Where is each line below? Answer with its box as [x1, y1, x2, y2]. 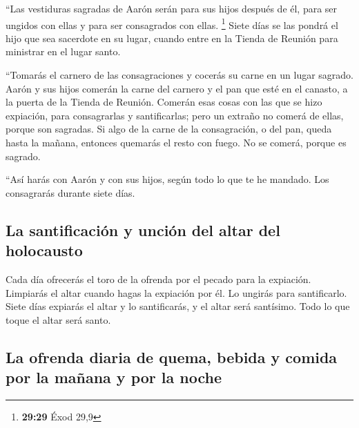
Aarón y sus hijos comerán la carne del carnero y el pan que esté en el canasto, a [6, 81, 348, 95]
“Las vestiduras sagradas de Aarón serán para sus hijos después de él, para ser [6, 1, 338, 15]
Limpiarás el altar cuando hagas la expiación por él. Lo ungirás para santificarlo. [6, 285, 347, 300]
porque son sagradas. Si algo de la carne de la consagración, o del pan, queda [6, 121, 332, 136]
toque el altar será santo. [6, 312, 111, 327]
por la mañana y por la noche [6, 367, 222, 388]
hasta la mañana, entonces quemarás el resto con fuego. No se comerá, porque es [6, 135, 347, 149]
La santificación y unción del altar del [6, 219, 280, 240]
